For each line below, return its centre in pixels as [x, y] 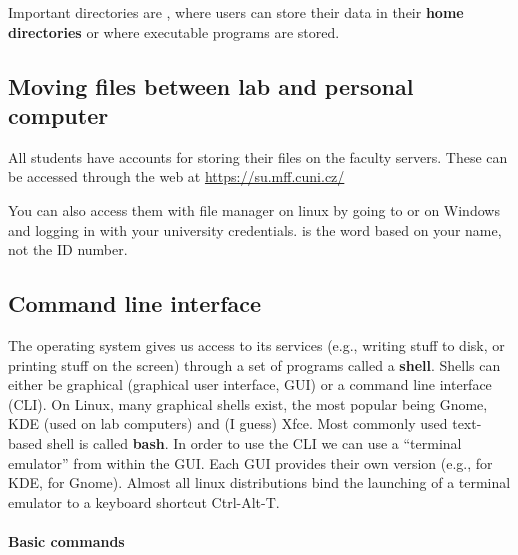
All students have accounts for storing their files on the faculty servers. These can [258, 156]
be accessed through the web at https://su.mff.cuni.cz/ [176, 176]
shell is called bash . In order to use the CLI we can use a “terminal [254, 442]
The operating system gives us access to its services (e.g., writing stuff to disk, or [256, 344]
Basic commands [66, 540]
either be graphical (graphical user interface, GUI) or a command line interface [250, 384]
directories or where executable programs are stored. [174, 31]
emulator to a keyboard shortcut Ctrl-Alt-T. [144, 501]
